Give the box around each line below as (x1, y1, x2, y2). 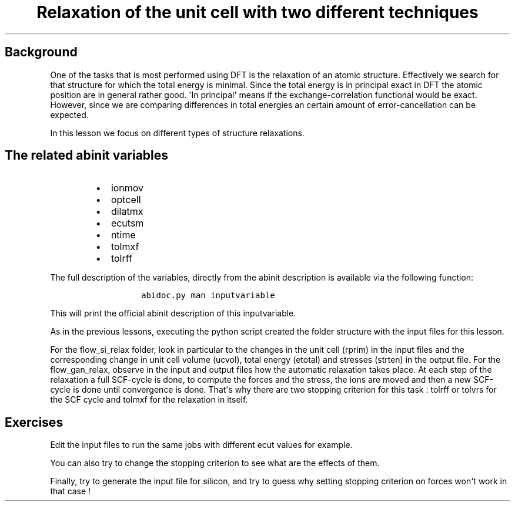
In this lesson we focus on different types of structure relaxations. (50, 127, 305, 138)
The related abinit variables (5, 148, 169, 163)
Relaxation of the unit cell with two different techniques (36, 2, 479, 22)
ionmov (111, 182, 144, 194)
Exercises (5, 414, 63, 430)
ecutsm (111, 217, 144, 230)
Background (5, 45, 78, 60)
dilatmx (111, 205, 143, 218)
